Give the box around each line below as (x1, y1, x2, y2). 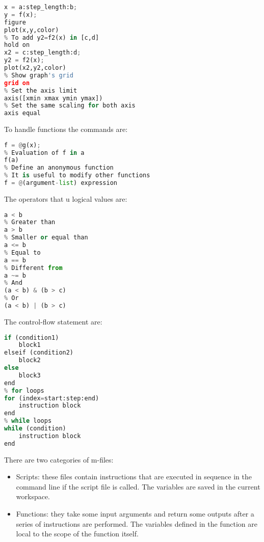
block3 (18, 371, 41, 379)
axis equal (4, 110, 41, 117)
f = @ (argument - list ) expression (4, 179, 117, 187)
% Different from (4, 264, 63, 272)
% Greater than (4, 219, 56, 226)
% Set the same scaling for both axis (4, 102, 136, 110)
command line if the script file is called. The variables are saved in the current (16, 481, 260, 492)
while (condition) (4, 425, 66, 432)
